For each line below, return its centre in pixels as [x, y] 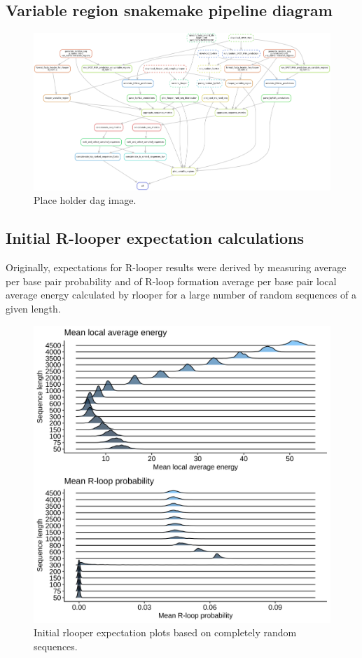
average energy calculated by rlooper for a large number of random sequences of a [181, 295]
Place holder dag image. [85, 200]
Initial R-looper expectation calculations [155, 238]
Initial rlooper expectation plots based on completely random [165, 632]
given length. [33, 309]
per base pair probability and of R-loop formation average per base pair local [171, 281]
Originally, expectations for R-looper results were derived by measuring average [176, 267]
